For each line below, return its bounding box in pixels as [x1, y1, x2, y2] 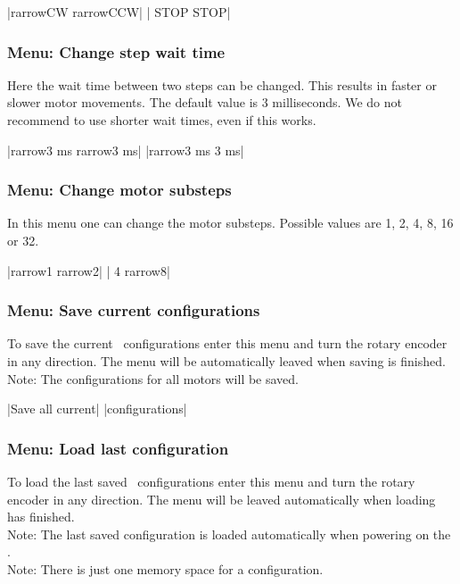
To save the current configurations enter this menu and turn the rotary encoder [7, 334, 448, 353]
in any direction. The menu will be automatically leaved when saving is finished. [7, 352, 446, 370]
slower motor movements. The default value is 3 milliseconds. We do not [7, 93, 402, 112]
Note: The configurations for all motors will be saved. [7, 369, 300, 388]
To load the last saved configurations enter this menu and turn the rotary [7, 472, 415, 490]
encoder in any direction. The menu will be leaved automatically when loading [7, 489, 436, 508]
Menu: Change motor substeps [7, 179, 232, 201]
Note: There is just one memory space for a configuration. [7, 559, 324, 578]
